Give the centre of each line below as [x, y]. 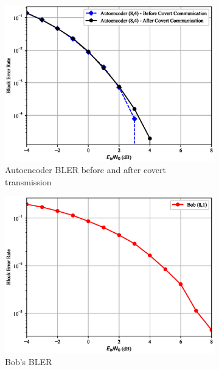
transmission [28, 181]
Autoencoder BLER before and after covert [85, 170]
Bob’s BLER [29, 361]
